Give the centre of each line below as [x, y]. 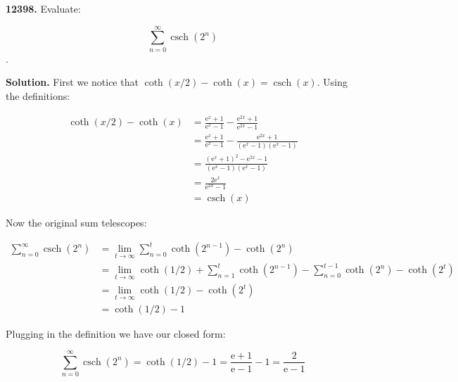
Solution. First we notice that [72, 82]
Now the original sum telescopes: [76, 223]
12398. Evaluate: [43, 8]
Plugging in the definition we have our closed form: [116, 333]
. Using [332, 82]
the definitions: [38, 95]
